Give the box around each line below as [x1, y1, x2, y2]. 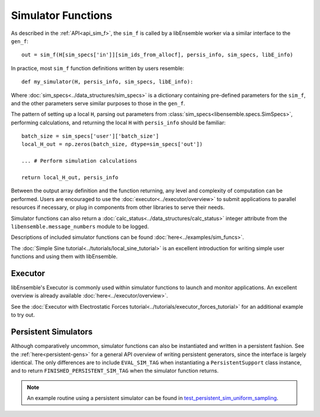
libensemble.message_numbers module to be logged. [11, 222, 149, 230]
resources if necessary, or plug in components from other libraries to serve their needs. [11, 204, 225, 211]
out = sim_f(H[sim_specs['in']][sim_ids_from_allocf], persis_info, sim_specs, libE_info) [21, 51, 293, 59]
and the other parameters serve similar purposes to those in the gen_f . [11, 99, 185, 106]
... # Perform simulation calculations [21, 157, 137, 164]
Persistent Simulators [11, 327, 93, 337]
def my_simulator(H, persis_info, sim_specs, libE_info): [21, 79, 194, 85]
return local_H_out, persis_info [21, 174, 119, 181]
